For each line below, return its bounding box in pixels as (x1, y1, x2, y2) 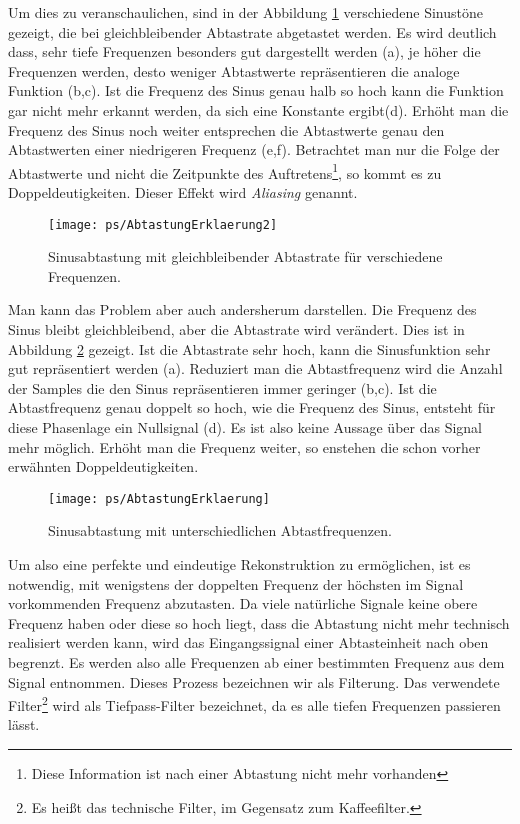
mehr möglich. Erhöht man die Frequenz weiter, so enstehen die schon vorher (8, 436, 481, 457)
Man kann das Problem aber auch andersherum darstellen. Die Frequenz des (8, 299, 477, 320)
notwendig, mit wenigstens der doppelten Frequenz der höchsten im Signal (8, 573, 464, 594)
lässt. (8, 714, 40, 735)
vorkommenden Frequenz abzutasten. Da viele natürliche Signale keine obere (8, 593, 478, 614)
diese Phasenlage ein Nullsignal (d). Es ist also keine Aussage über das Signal (8, 417, 482, 437)
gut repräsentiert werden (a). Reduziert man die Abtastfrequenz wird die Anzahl (8, 358, 503, 379)
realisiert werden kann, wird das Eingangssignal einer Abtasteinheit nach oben (8, 632, 489, 653)
